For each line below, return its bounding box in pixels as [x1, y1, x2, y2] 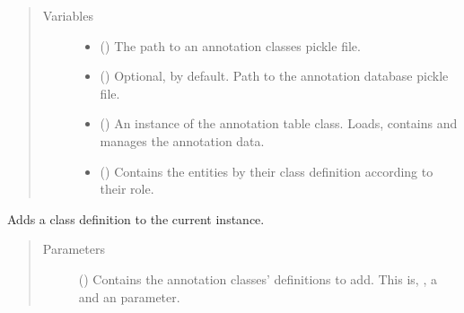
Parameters [42, 239, 105, 258]
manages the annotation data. [100, 131, 265, 150]
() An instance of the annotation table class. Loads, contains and [100, 114, 458, 133]
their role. [100, 179, 154, 198]
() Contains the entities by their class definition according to [100, 161, 433, 180]
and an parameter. [78, 287, 180, 306]
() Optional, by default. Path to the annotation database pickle [100, 66, 449, 85]
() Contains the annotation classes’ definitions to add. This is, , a [78, 269, 437, 288]
